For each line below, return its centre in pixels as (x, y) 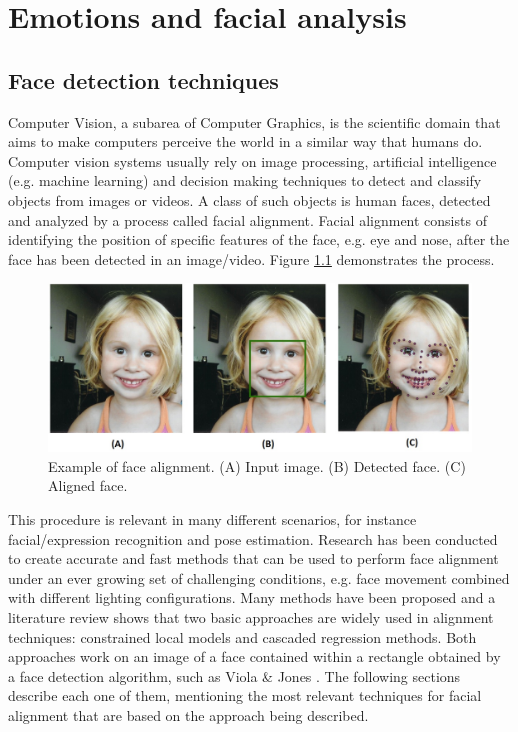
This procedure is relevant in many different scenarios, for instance (212, 519)
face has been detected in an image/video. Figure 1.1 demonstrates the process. (251, 258)
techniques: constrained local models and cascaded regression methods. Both (242, 636)
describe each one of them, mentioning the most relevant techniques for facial (245, 695)
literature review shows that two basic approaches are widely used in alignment (251, 617)
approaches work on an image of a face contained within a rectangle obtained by (254, 656)
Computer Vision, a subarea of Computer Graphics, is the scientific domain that (254, 121)
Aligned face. (88, 485)
